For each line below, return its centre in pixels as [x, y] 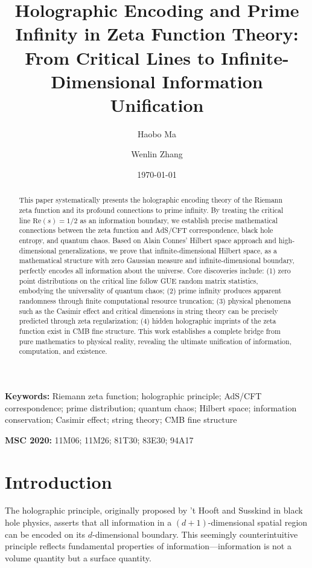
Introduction [59, 481]
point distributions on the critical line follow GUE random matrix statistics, [138, 280]
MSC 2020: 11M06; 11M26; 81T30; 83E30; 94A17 [99, 439]
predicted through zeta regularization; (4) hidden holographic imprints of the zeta [148, 321]
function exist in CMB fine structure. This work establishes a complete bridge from [150, 331]
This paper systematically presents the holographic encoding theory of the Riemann [151, 200]
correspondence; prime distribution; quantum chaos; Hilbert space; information [151, 407]
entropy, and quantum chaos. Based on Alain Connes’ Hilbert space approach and [148, 240]
